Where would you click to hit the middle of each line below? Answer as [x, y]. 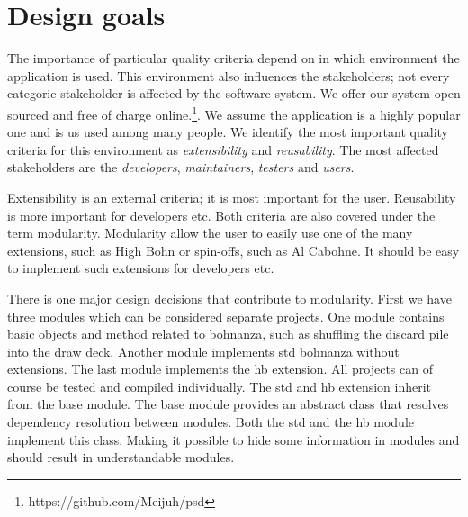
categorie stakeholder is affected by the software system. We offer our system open [234, 93]
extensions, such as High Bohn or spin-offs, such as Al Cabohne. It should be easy [234, 250]
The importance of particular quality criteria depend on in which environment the [234, 58]
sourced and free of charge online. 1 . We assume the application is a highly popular [234, 113]
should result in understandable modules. [121, 457]
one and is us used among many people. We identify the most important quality [228, 132]
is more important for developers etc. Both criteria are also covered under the [221, 215]
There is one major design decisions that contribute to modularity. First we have [229, 298]
